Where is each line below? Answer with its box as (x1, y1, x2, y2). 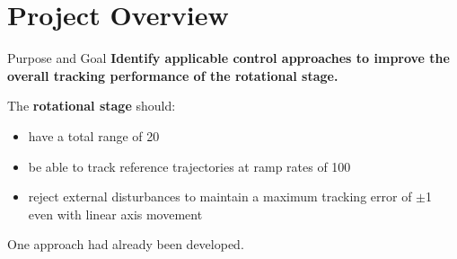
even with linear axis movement (28, 204, 203, 223)
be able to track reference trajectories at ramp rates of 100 (28, 156, 351, 175)
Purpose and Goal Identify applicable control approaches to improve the (7, 49, 450, 67)
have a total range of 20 (28, 126, 160, 145)
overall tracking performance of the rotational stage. (7, 66, 338, 85)
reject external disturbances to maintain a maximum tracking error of (28, 187, 412, 206)
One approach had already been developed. (7, 235, 244, 254)
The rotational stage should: (7, 96, 176, 115)
